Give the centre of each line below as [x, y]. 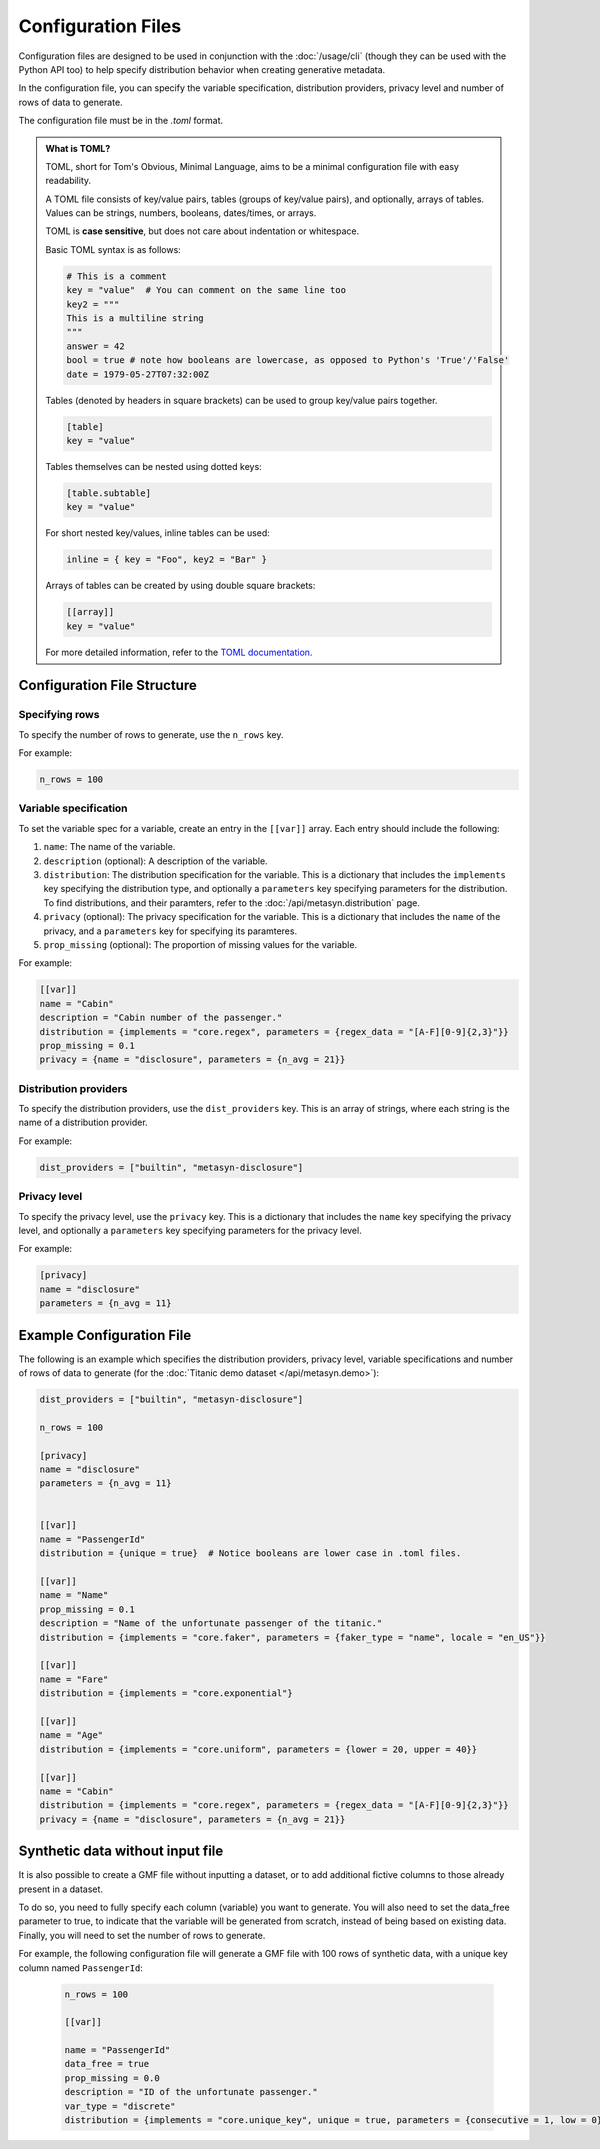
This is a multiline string [135, 318]
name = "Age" [71, 1735]
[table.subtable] [109, 493]
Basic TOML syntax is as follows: [113, 249]
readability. [68, 181]
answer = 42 [95, 346]
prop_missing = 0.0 [112, 2078]
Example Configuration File [105, 1335]
